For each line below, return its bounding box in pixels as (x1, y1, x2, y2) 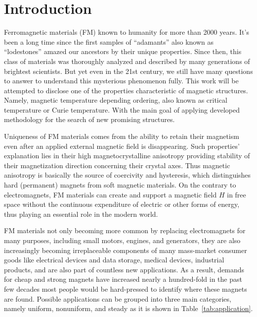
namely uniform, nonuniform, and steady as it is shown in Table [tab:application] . (4, 303, 253, 314)
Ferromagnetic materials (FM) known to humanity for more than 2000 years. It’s (4, 27, 249, 37)
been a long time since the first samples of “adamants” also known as (4, 36, 214, 47)
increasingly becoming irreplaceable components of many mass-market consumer (4, 245, 247, 255)
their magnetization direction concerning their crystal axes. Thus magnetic (4, 160, 230, 170)
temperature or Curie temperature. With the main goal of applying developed (4, 104, 240, 115)
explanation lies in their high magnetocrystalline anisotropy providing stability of (4, 150, 250, 161)
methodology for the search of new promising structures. (4, 114, 175, 125)
